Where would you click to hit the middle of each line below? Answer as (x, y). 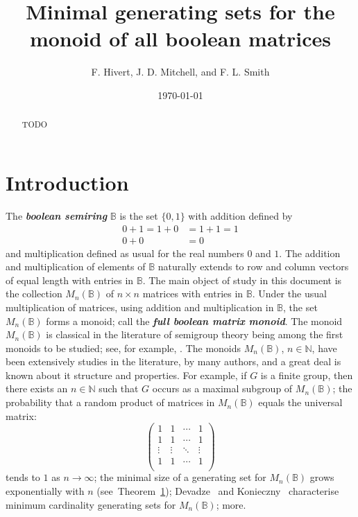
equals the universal (300, 402)
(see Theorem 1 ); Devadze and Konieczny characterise (218, 491)
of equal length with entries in (70, 280)
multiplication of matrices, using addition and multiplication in (140, 307)
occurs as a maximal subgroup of (222, 388)
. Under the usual (289, 293)
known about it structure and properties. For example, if (126, 375)
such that (119, 388)
